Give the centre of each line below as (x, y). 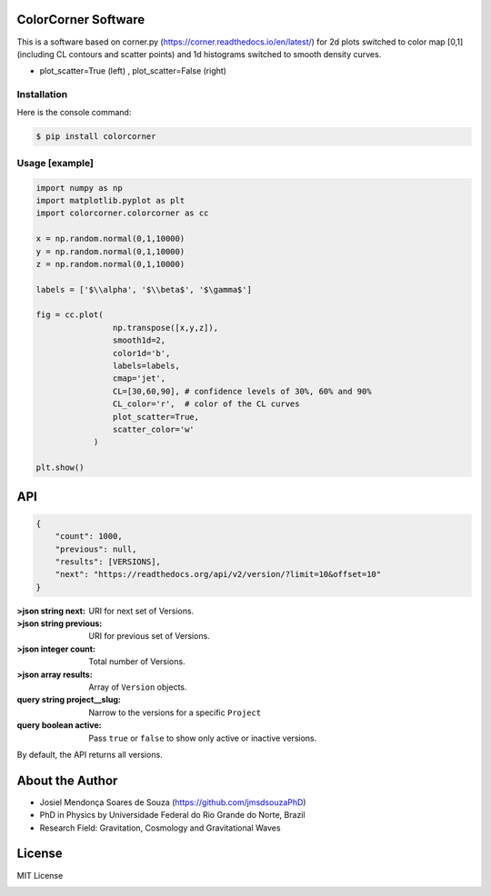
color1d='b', (141, 353)
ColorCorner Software (81, 20)
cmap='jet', (139, 378)
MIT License (40, 875)
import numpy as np (79, 188)
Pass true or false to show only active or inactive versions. (203, 738)
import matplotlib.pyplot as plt (110, 200)
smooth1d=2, (139, 340)
